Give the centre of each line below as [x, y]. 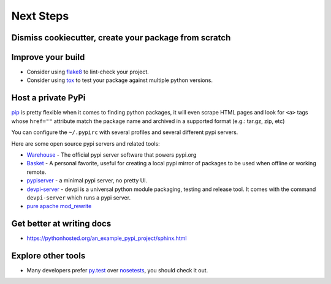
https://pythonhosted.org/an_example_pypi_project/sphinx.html [107, 238]
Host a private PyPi [48, 98]
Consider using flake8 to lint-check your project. [88, 72]
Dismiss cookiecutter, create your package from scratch [121, 38]
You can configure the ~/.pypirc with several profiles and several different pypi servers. [125, 132]
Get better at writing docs [61, 224]
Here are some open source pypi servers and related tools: [86, 143]
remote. [36, 172]
